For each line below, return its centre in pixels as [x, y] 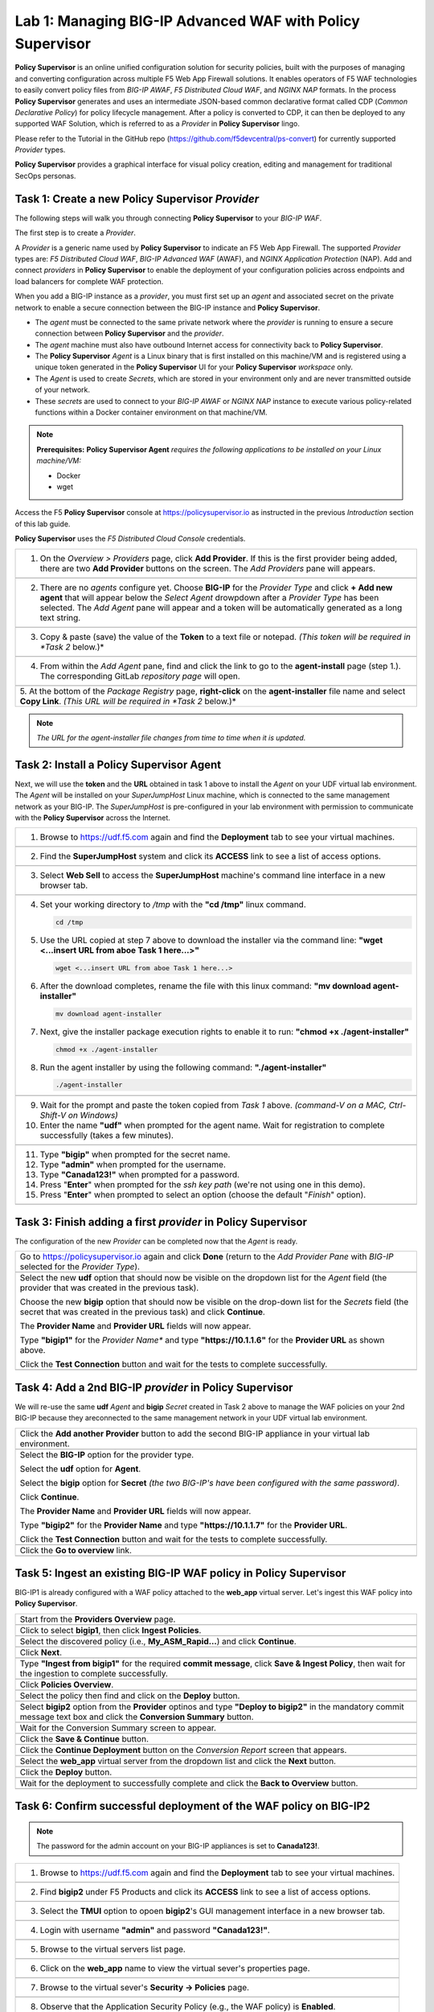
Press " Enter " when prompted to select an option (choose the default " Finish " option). [203, 1195]
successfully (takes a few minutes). [107, 1136]
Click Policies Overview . [67, 1684]
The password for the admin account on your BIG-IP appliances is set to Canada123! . [178, 1846]
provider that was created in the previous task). [109, 1288]
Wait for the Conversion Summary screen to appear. [118, 1728]
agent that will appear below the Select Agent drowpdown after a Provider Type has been [209, 597]
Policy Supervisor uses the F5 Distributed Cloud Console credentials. [130, 538]
